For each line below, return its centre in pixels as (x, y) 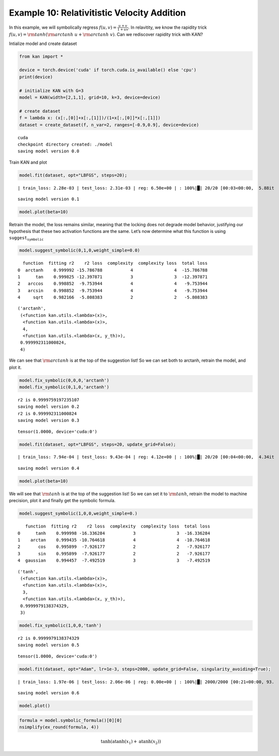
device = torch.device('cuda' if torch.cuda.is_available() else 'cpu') (108, 70)
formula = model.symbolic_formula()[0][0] (71, 720)
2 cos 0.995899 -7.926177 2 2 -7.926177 (114, 547)
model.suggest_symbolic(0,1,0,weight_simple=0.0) (80, 251)
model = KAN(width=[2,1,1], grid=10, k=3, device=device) (90, 97)
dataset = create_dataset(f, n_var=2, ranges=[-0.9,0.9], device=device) (109, 125)
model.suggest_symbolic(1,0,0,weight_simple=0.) (78, 514)
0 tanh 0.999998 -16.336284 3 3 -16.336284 (114, 533)
